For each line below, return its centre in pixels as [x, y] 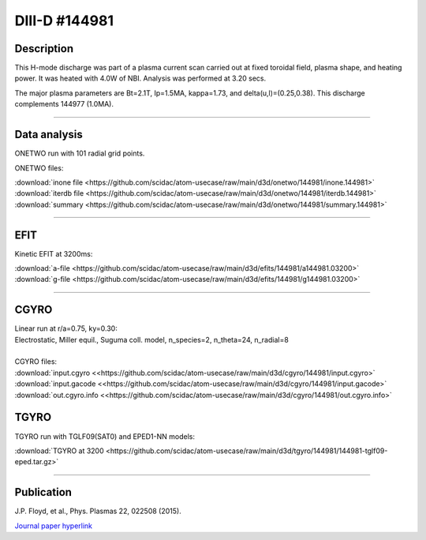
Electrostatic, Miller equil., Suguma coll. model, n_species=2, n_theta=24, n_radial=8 [152, 339]
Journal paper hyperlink [54, 526]
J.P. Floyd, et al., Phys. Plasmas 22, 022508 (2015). [98, 511]
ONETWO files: [39, 168]
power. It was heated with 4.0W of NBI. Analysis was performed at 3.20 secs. [140, 78]
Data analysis [49, 135]
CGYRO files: [36, 362]
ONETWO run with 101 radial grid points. [80, 153]
